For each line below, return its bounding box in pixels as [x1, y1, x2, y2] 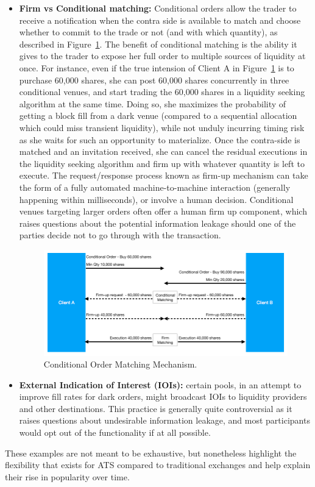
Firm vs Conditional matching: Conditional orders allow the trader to [19, 2, 297, 14]
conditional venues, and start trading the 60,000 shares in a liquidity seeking [19, 85, 305, 98]
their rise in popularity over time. [5, 470, 130, 483]
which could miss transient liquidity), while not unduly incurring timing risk [19, 121, 305, 133]
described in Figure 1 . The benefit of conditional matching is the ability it [19, 37, 297, 50]
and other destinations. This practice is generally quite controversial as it [19, 402, 292, 414]
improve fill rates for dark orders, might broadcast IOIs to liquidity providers [19, 390, 307, 403]
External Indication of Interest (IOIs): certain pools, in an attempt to [19, 378, 302, 391]
